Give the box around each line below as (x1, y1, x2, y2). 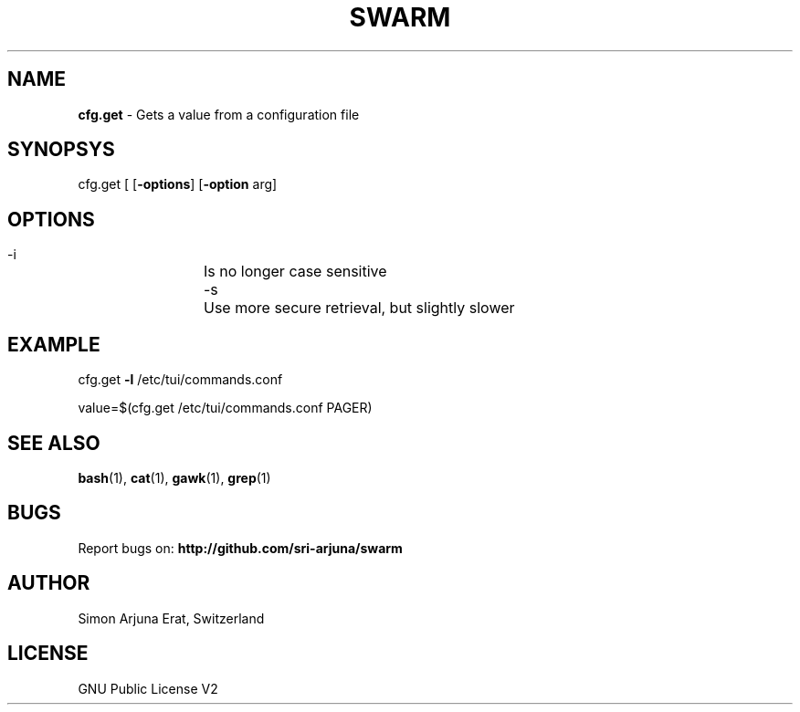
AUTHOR (7, 571, 90, 595)
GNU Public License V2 (78, 680, 218, 696)
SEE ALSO (7, 431, 100, 455)
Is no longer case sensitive (204, 262, 387, 281)
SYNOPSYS (7, 138, 115, 162)
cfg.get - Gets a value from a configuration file (78, 106, 360, 122)
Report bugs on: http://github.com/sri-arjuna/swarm (78, 539, 403, 556)
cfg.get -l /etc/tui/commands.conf (78, 372, 283, 388)
